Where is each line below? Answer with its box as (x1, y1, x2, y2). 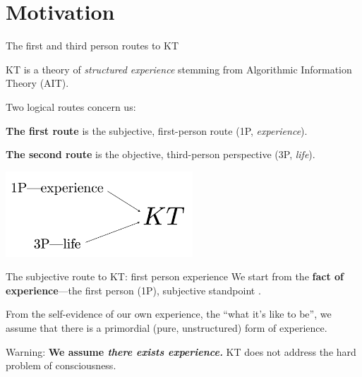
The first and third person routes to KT (6, 38, 179, 53)
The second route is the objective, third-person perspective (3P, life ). (6, 147, 315, 162)
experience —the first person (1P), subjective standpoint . (6, 282, 261, 297)
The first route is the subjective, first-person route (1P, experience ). (6, 123, 308, 138)
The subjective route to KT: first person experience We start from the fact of (6, 269, 344, 284)
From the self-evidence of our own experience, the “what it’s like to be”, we (6, 306, 332, 321)
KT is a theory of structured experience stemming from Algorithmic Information (6, 61, 352, 76)
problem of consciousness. (6, 358, 116, 373)
